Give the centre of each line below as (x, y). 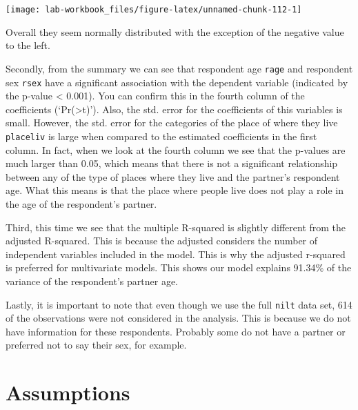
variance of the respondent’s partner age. (92, 281)
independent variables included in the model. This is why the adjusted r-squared (176, 254)
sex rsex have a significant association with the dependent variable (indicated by (177, 82)
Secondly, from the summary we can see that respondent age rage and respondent (179, 68)
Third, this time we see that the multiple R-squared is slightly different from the (176, 227)
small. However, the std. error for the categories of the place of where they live (172, 123)
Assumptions (68, 392)
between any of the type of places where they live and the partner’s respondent (173, 176)
